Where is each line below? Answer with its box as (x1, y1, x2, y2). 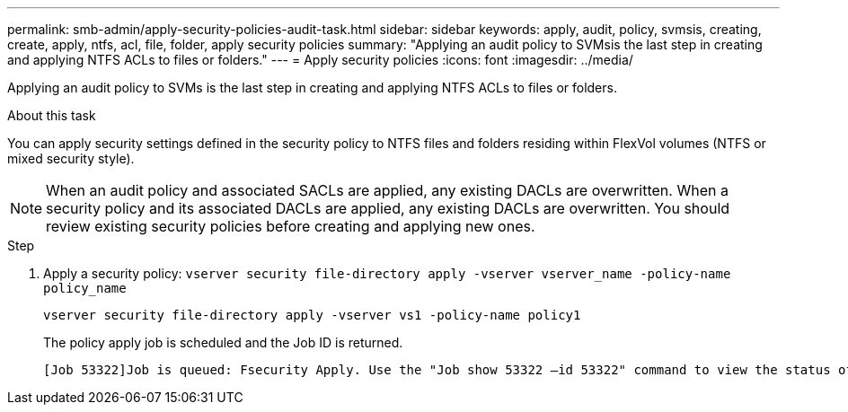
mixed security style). (7, 151, 135, 166)
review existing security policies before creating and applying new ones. (46, 217, 535, 235)
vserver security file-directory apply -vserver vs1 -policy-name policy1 (43, 308, 581, 322)
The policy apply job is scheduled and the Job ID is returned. (43, 335, 403, 350)
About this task (7, 108, 96, 123)
